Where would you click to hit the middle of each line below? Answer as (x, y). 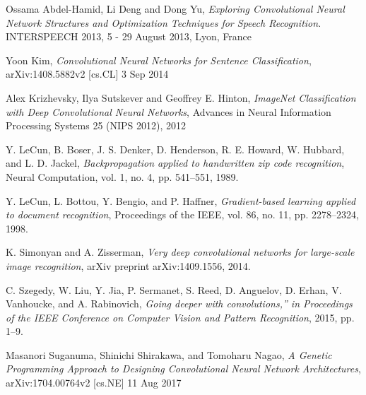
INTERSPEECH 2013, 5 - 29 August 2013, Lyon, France (129, 36)
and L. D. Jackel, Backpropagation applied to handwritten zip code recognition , (175, 163)
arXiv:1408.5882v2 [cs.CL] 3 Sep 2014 (87, 74)
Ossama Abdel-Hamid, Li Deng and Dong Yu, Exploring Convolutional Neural (175, 8)
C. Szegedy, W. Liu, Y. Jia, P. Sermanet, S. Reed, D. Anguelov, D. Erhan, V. (174, 289)
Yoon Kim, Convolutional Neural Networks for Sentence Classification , (159, 60)
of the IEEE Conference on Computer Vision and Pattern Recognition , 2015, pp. (180, 317)
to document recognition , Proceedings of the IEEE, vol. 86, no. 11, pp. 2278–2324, (182, 214)
